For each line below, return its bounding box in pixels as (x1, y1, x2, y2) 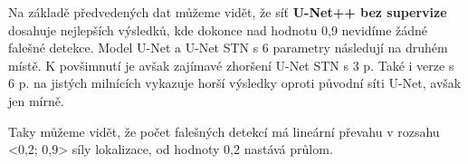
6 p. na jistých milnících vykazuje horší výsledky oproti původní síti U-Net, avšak (8, 73, 462, 92)
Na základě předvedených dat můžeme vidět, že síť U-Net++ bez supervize (8, 3, 447, 21)
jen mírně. (8, 91, 64, 110)
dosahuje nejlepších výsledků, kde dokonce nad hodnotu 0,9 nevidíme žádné (8, 20, 428, 39)
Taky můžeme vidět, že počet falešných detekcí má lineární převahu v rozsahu (8, 121, 440, 140)
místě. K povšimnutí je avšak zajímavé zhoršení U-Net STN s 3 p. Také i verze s (8, 55, 454, 74)
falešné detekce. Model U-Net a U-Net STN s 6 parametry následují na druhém (8, 38, 448, 57)
